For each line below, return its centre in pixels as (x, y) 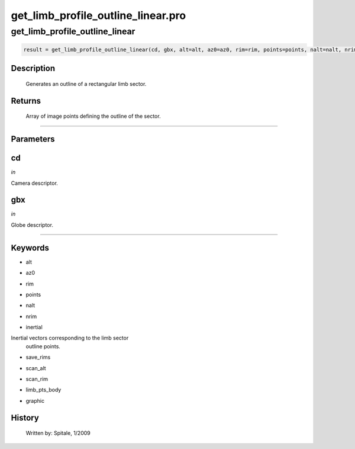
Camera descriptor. (35, 183)
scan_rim (37, 379)
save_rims (38, 357)
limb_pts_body (43, 390)
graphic (35, 400)
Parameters (33, 139)
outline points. (43, 346)
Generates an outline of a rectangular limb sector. (86, 84)
